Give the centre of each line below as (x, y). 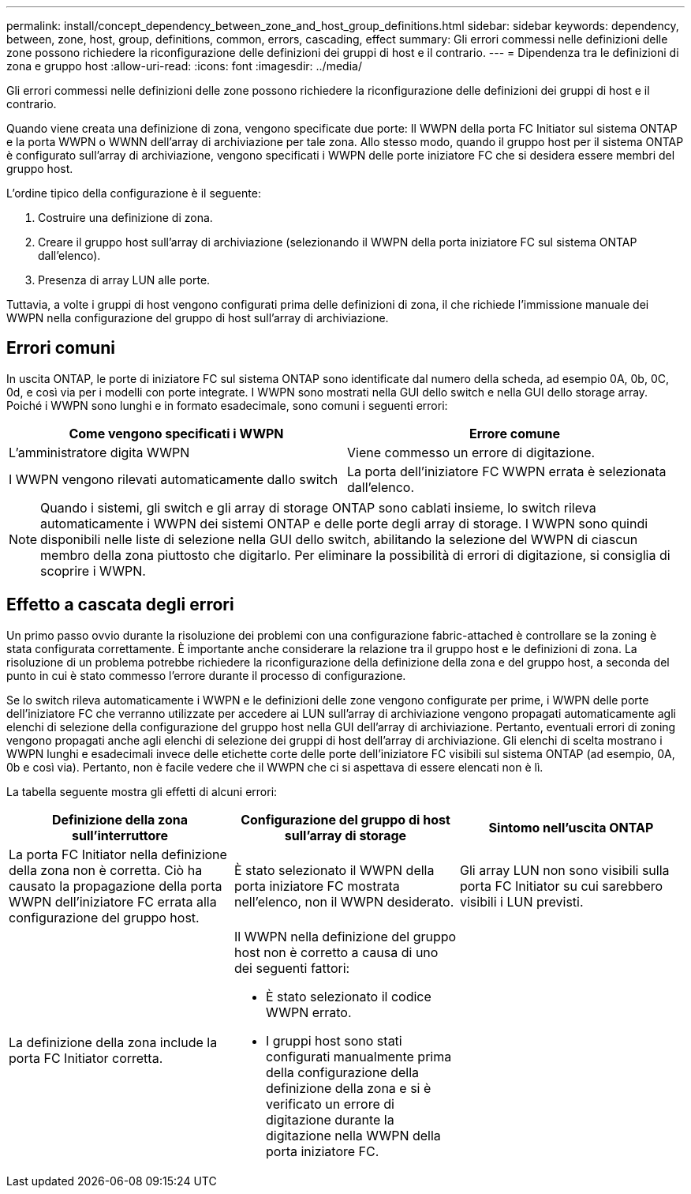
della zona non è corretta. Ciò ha (106, 870)
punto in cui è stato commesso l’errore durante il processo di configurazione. (206, 675)
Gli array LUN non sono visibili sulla (564, 870)
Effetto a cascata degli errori (120, 605)
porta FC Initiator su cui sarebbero (561, 886)
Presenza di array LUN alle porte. (124, 280)
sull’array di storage (345, 835)
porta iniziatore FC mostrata (317, 886)
